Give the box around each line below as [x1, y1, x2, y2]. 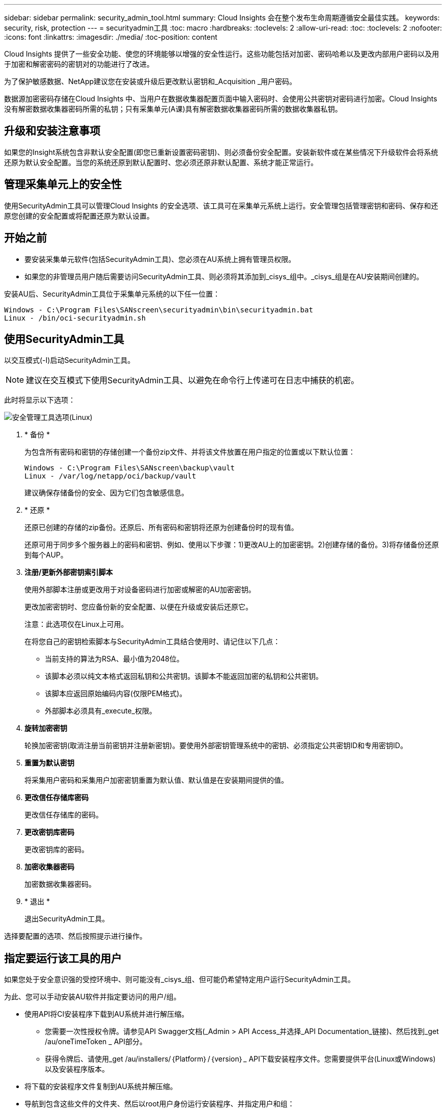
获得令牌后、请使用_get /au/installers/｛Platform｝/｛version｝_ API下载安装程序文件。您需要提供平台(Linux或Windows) [45, 1054, 436, 1064]
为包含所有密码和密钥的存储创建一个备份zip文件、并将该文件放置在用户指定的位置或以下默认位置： [24, 447, 355, 457]
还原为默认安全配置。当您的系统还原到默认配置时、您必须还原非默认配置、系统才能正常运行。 [4, 157, 318, 167]
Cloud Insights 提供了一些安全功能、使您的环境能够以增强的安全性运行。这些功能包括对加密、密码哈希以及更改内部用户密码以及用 [4, 49, 439, 58]
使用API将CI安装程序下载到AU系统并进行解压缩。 [24, 1010, 189, 1019]
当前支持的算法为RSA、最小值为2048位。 [45, 654, 184, 664]
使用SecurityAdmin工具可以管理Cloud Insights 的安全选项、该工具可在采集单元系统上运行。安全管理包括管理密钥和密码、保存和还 [4, 201, 438, 210]
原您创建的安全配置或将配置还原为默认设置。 [4, 211, 154, 220]
